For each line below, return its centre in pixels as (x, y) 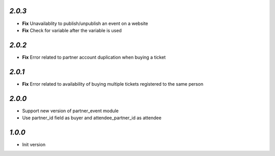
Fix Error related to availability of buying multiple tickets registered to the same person (113, 84)
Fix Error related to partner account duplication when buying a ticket (94, 57)
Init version (34, 144)
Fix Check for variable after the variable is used (72, 30)
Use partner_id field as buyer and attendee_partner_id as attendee (92, 118)
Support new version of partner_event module (71, 111)
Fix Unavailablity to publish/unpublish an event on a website (85, 23)
